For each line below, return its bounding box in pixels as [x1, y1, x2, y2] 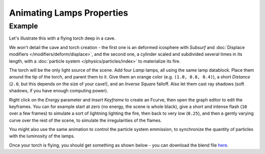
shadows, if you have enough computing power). [9, 88, 108, 94]
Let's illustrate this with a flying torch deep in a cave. [9, 35, 116, 41]
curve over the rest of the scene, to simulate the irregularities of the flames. [9, 117, 162, 123]
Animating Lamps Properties [9, 7, 129, 18]
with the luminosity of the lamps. [9, 133, 76, 139]
